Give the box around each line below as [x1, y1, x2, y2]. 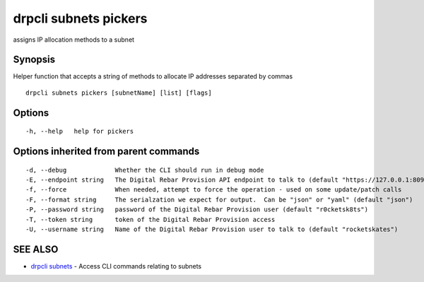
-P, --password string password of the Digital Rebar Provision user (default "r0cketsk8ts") [25, 206, 369, 213]
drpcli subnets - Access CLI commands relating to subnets [30, 262, 201, 270]
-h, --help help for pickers [25, 127, 134, 136]
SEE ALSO [13, 243, 59, 255]
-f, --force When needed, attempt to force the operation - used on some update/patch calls [25, 186, 402, 194]
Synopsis [13, 54, 56, 66]
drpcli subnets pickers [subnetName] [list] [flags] [25, 88, 212, 97]
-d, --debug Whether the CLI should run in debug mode [25, 166, 264, 174]
